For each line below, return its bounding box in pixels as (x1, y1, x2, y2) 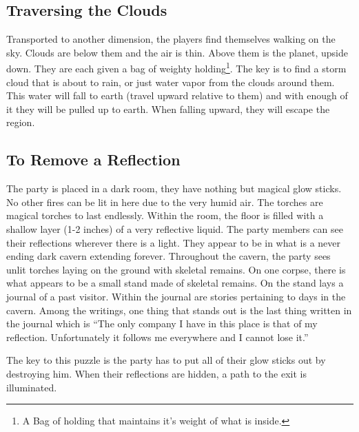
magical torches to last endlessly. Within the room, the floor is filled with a (6, 208, 324, 223)
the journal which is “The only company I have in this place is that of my (6, 316, 318, 331)
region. (6, 115, 35, 130)
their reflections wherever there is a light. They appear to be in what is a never (6, 235, 341, 249)
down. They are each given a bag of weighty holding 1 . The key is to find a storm (6, 59, 347, 76)
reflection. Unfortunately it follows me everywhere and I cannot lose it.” (6, 329, 309, 344)
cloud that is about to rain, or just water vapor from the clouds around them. (6, 74, 335, 89)
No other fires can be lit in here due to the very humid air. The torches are (6, 194, 323, 209)
